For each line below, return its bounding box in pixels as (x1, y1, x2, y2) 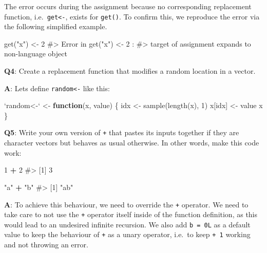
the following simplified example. (4, 21, 107, 32)
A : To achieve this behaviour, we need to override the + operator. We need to (4, 199, 249, 209)
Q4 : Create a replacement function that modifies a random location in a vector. (4, 66, 256, 76)
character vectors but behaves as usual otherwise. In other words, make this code (4, 137, 259, 148)
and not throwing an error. (4, 239, 88, 250)
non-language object (4, 48, 67, 59)
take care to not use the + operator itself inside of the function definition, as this (4, 209, 258, 220)
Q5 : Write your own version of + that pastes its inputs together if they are (4, 127, 239, 138)
